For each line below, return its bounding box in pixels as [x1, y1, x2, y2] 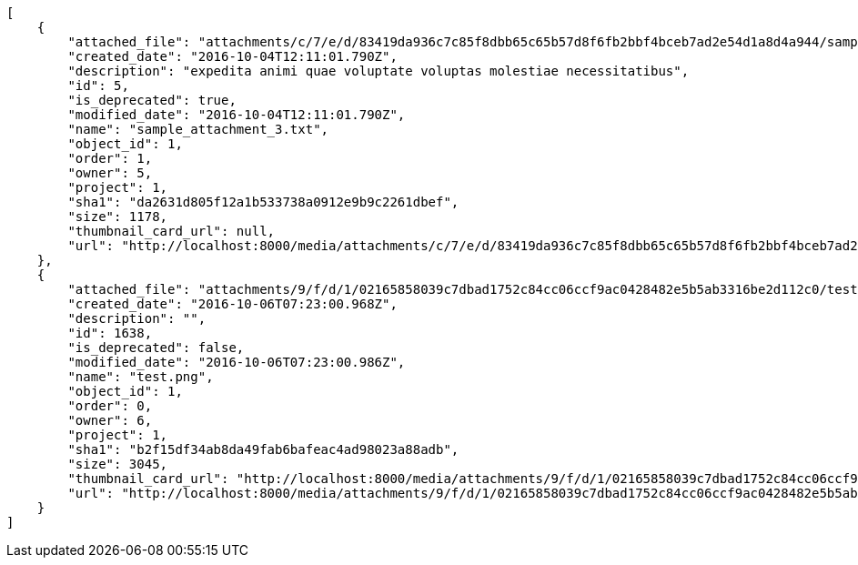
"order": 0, [67, 399, 153, 413]
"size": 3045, [67, 457, 168, 471]
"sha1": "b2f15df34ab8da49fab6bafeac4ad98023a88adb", [67, 442, 459, 457]
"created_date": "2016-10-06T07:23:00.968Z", [67, 297, 398, 311]
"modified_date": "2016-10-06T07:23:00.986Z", [67, 355, 406, 369]
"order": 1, [67, 151, 153, 166]
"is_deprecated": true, [67, 93, 237, 107]
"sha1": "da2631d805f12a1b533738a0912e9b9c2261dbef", [67, 195, 459, 209]
